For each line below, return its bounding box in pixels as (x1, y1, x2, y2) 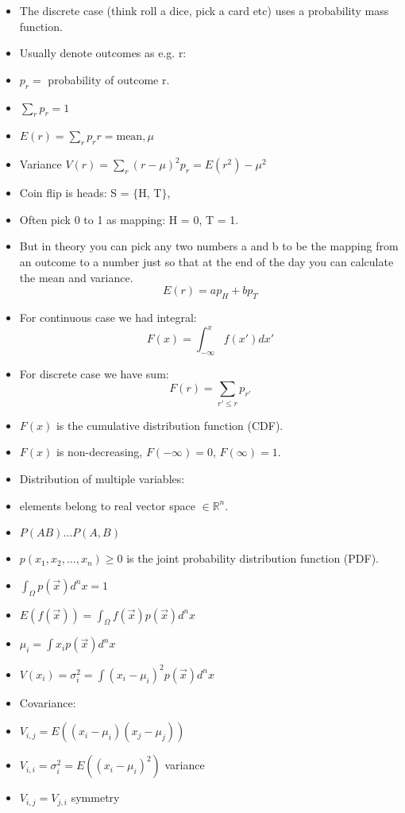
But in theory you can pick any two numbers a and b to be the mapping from (19, 238, 399, 254)
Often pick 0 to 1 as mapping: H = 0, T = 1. (19, 211, 239, 227)
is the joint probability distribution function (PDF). (126, 550, 380, 567)
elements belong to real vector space (19, 497, 195, 513)
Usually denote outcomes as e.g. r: (19, 45, 187, 61)
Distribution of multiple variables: (19, 470, 185, 486)
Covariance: (19, 694, 76, 710)
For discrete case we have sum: (19, 365, 169, 381)
